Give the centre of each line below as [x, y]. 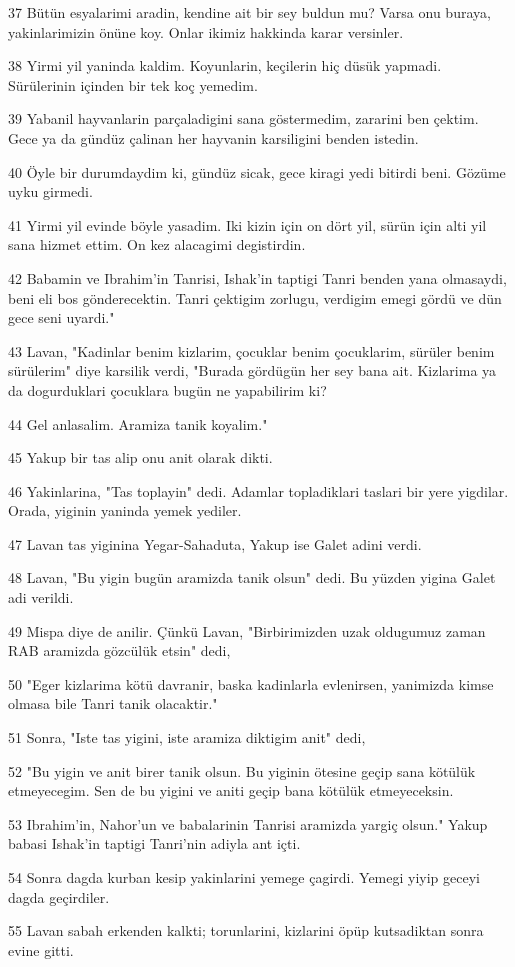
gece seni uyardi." [61, 317]
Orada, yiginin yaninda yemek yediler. [125, 510]
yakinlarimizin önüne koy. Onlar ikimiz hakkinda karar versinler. [206, 31]
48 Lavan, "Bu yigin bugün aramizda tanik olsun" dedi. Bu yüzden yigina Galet [252, 577]
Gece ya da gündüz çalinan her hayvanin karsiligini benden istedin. [213, 137]
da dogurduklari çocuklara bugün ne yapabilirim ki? [167, 389]
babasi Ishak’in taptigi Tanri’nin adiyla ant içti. [154, 843]
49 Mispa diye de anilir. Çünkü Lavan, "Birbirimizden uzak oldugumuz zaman [247, 630]
